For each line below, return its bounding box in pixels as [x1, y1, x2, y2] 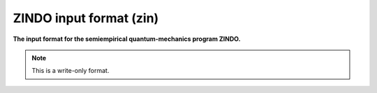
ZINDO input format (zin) [13, 10, 159, 26]
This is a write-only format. [31, 67, 110, 75]
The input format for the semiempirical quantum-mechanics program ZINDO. [13, 35, 241, 43]
